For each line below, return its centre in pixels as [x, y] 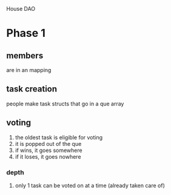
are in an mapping [29, 70]
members [25, 55]
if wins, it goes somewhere [49, 150]
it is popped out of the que [48, 144]
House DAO [21, 9]
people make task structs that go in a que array [65, 104]
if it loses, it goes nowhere [48, 156]
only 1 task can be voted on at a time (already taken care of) [90, 185]
